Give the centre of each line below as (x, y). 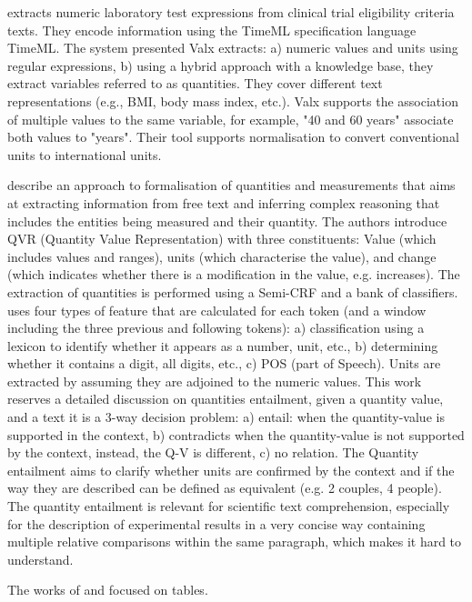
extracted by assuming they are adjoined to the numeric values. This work (215, 381)
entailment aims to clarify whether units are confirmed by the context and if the (231, 470)
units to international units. (85, 154)
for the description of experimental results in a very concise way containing (216, 523)
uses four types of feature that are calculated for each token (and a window (217, 310)
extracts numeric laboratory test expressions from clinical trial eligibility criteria (231, 12)
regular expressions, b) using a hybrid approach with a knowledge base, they (221, 65)
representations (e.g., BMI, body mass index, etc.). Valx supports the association (233, 100)
